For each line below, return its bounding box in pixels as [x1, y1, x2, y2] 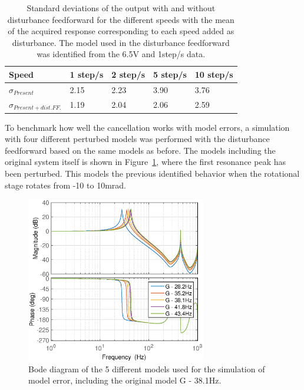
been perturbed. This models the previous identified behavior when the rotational [5, 167, 300, 179]
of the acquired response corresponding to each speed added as [8, 25, 234, 37]
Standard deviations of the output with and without [27, 2, 216, 14]
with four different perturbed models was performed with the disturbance [5, 133, 270, 145]
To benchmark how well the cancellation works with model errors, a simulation [5, 121, 290, 133]
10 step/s [194, 68, 233, 80]
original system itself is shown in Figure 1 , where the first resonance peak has [5, 156, 286, 168]
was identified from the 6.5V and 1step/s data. [37, 48, 206, 60]
